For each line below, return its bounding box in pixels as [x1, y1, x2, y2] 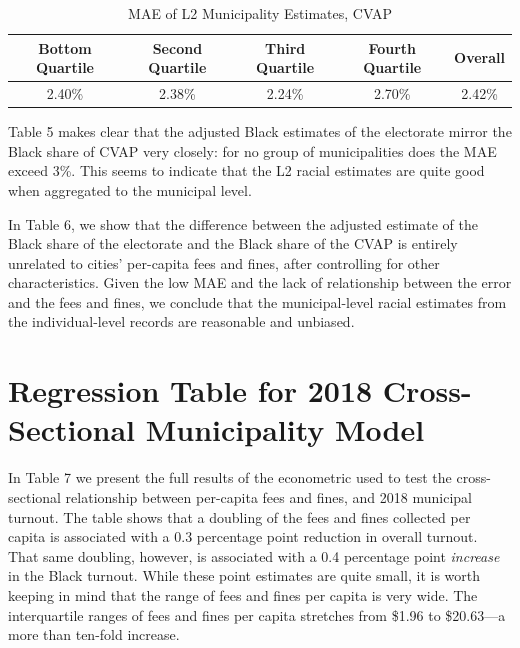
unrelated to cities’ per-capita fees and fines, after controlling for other [8, 252, 440, 273]
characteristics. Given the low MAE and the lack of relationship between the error [8, 272, 512, 293]
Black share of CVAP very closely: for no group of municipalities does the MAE [8, 140, 497, 161]
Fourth [368, 37, 417, 58]
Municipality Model [145, 409, 425, 450]
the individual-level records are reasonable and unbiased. [8, 311, 355, 332]
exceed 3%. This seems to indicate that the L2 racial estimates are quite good [8, 160, 485, 181]
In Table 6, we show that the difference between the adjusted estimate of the [8, 213, 478, 234]
